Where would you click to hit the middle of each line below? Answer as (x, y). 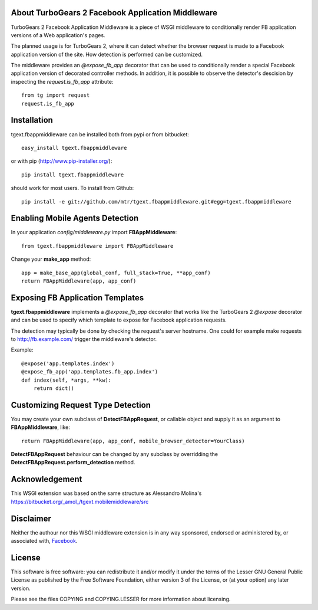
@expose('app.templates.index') (68, 363)
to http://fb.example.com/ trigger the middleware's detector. (84, 339)
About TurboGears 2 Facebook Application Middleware (114, 13)
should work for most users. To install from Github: (72, 188)
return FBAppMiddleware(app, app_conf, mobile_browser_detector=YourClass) (133, 441)
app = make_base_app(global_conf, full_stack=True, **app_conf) (116, 273)
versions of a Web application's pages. (58, 35)
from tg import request (56, 95)
